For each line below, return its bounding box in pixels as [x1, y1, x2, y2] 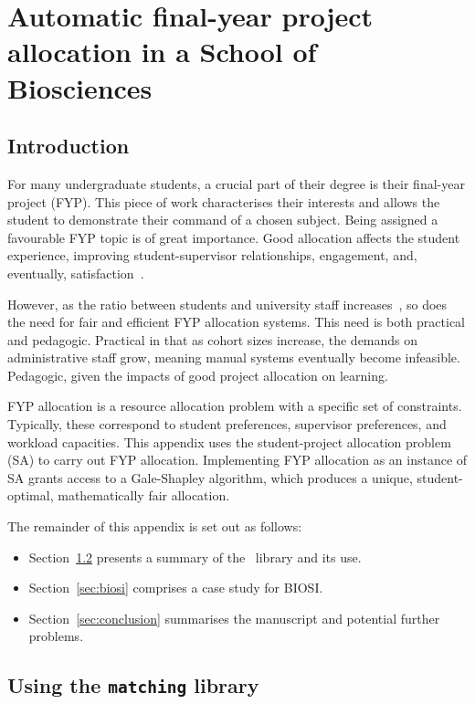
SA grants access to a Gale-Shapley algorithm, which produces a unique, [7, 468, 413, 487]
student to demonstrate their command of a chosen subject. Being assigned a [7, 210, 438, 229]
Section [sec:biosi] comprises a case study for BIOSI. [28, 578, 323, 597]
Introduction [7, 131, 130, 160]
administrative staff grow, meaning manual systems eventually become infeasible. [7, 348, 460, 367]
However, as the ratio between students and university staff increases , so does [7, 294, 448, 313]
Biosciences [7, 68, 153, 106]
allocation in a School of [7, 33, 317, 70]
